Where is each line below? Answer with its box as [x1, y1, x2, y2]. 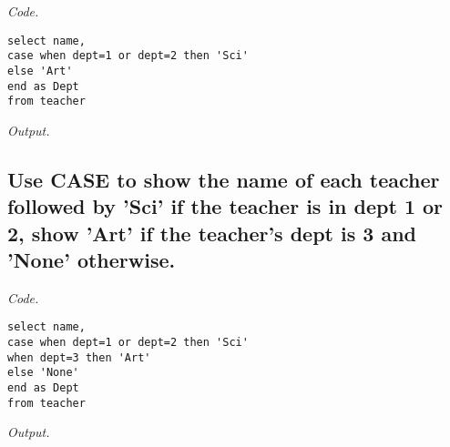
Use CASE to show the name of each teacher [7, 165, 440, 193]
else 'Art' [7, 64, 73, 77]
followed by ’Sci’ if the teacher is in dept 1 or [7, 192, 444, 220]
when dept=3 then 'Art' [7, 350, 151, 364]
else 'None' [7, 366, 79, 380]
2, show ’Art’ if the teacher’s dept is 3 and [7, 218, 416, 247]
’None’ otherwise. [7, 246, 176, 274]
